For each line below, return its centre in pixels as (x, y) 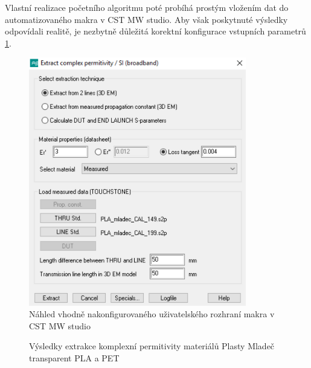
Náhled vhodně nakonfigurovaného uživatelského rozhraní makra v (152, 314)
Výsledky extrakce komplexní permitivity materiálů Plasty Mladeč (152, 346)
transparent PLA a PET (74, 358)
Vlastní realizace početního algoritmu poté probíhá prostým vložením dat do (147, 7)
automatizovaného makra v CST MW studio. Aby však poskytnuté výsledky (146, 19)
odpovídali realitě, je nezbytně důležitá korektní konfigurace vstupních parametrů (155, 31)
